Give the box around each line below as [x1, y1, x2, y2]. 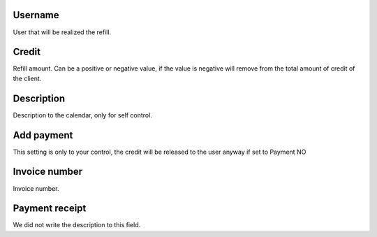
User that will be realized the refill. [13, 28, 112, 36]
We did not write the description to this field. [13, 221, 141, 229]
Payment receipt [13, 203, 87, 215]
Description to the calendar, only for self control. [13, 110, 153, 119]
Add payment [13, 129, 73, 141]
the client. [13, 74, 42, 82]
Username [13, 9, 59, 21]
